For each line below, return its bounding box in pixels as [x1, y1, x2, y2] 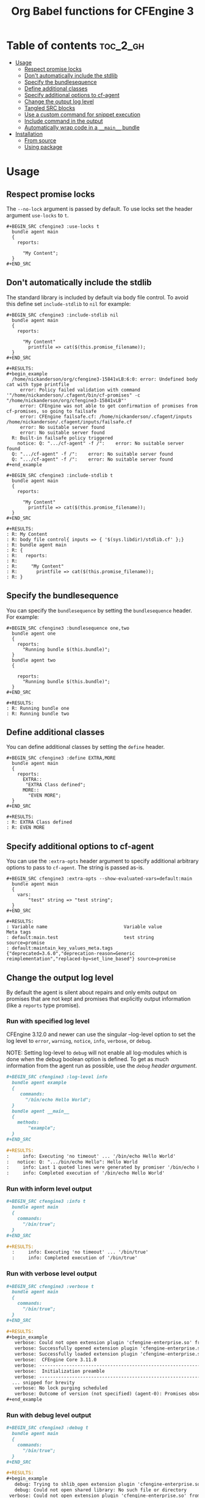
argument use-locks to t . [6, 211, 69, 219]
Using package [24, 143, 63, 150]
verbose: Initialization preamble [14, 1368, 105, 1374]
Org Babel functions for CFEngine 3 [11, 4, 194, 18]
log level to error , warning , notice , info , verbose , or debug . [6, 1037, 152, 1045]
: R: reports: [6, 552, 48, 558]
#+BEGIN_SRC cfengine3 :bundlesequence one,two [6, 625, 130, 631]
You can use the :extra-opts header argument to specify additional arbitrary [6, 857, 199, 865]
